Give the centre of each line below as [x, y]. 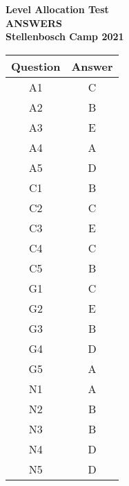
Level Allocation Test [57, 9]
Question [36, 66]
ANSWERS [34, 23]
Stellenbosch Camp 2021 [65, 36]
